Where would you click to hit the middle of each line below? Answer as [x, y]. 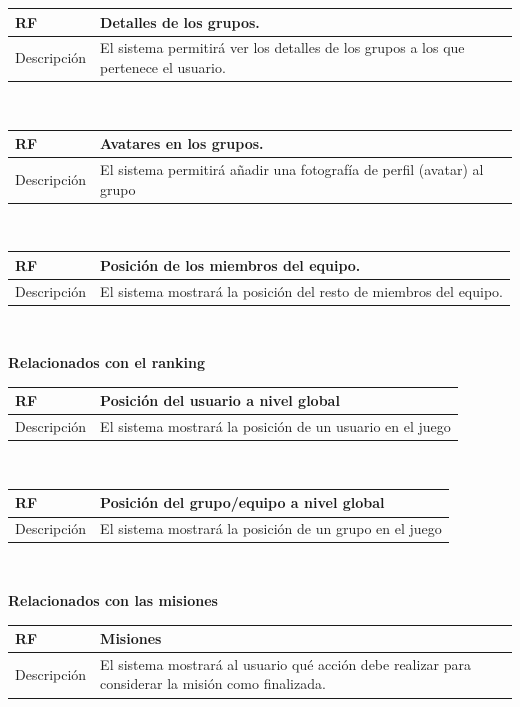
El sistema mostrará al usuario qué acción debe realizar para [286, 663]
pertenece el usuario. [163, 66]
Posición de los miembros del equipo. [230, 264]
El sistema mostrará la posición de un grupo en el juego [271, 528]
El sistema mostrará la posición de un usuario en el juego [275, 426]
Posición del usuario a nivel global [220, 400]
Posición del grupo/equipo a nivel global [242, 502]
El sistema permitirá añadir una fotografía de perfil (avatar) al [292, 168]
